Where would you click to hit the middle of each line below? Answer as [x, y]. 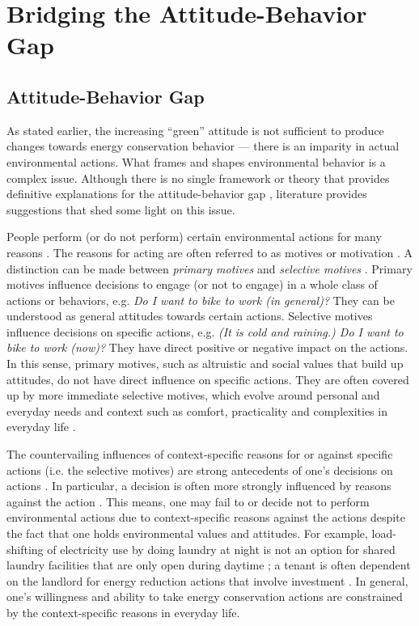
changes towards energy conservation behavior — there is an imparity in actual [203, 146]
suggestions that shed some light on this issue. [121, 209]
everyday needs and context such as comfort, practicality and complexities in [197, 410]
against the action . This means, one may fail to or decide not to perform [188, 501]
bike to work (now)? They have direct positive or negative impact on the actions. [207, 347]
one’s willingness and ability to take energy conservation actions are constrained [205, 596]
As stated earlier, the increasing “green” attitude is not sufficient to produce [195, 130]
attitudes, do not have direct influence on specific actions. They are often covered [208, 379]
